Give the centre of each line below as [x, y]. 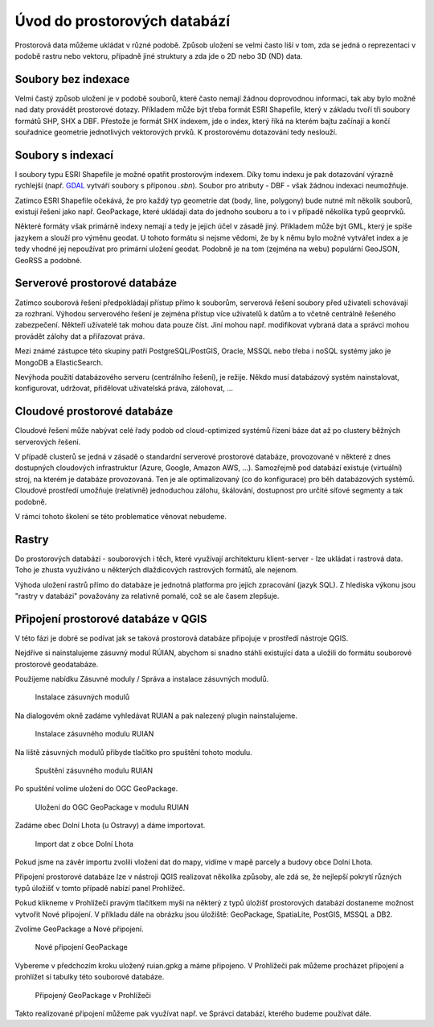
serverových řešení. [48, 442]
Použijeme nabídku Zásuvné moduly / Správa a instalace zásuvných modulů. [142, 679]
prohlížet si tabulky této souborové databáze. [90, 977]
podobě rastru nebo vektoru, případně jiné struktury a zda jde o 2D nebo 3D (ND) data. [159, 56]
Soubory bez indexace [72, 79]
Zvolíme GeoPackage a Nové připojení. [79, 929]
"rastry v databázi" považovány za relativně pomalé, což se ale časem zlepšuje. [147, 596]
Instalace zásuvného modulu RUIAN [94, 734]
